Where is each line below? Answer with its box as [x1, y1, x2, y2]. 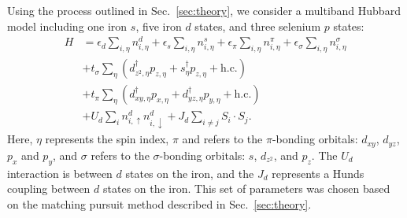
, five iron [135, 17, 182, 34]
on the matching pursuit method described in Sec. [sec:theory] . [7, 195, 312, 212]
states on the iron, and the [125, 164, 254, 181]
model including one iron [7, 17, 128, 34]
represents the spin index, [45, 131, 169, 147]
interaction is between [7, 164, 113, 181]
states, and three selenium [194, 17, 321, 34]
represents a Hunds [272, 164, 364, 181]
